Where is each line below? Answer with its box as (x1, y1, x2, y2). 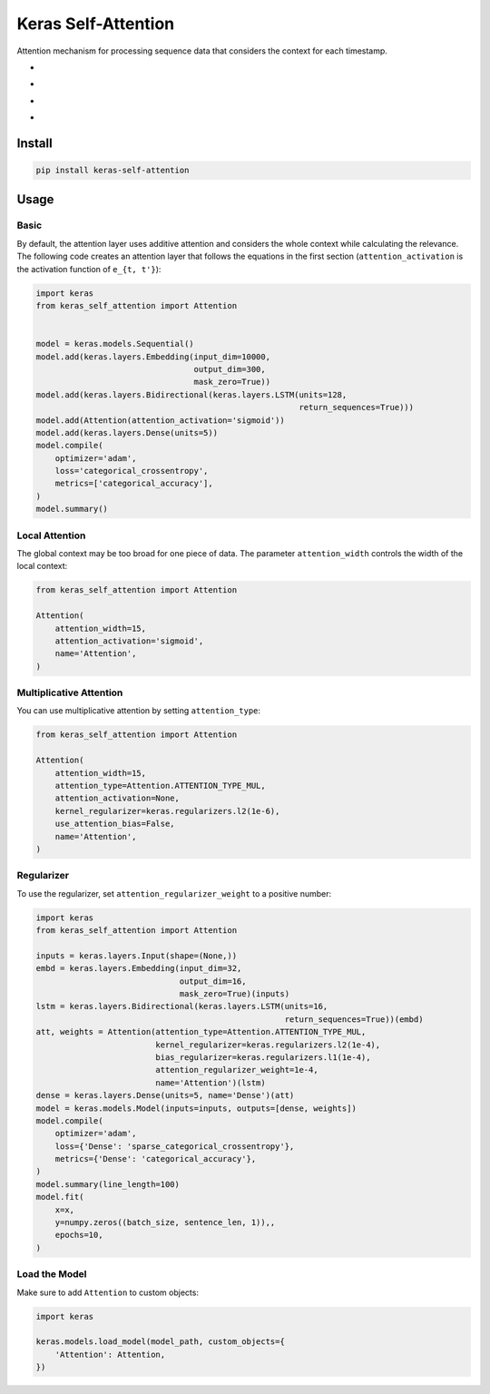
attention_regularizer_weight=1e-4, (155, 1065, 318, 1075)
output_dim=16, (179, 976, 247, 987)
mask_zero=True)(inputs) (179, 989, 290, 999)
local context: (16, 561, 68, 572)
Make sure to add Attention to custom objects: (16, 1287, 200, 1298)
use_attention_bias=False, (54, 819, 176, 830)
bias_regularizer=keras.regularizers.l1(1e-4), (155, 1052, 371, 1062)
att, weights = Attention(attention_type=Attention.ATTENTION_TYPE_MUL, (35, 1026, 367, 1037)
